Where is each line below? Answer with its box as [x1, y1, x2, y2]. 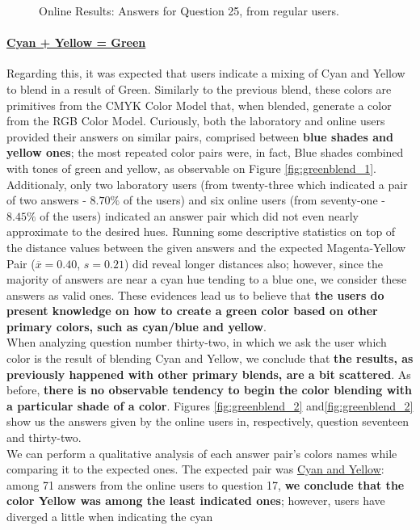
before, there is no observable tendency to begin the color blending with [6, 381, 412, 398]
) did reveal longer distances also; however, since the [124, 254, 383, 271]
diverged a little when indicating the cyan [6, 508, 213, 525]
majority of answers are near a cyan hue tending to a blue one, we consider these [6, 271, 407, 288]
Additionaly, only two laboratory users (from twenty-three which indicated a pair [6, 175, 408, 192]
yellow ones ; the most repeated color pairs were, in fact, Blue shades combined [6, 144, 404, 161]
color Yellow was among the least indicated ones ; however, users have [6, 492, 385, 509]
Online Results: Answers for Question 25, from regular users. [39, 2, 339, 19]
